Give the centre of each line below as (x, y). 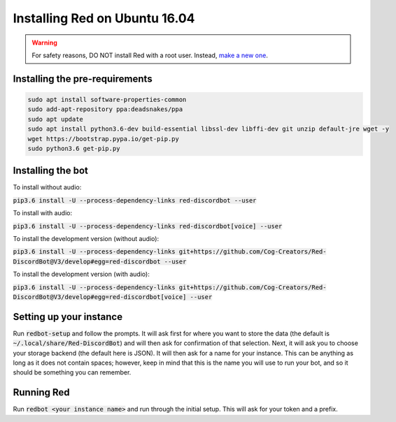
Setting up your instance (68, 317)
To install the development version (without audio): (86, 238)
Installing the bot (51, 171)
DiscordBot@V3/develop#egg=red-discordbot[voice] (100, 297)
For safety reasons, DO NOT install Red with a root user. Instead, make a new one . (150, 55)
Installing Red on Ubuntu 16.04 (104, 18)
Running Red (41, 392)
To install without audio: (47, 187)
